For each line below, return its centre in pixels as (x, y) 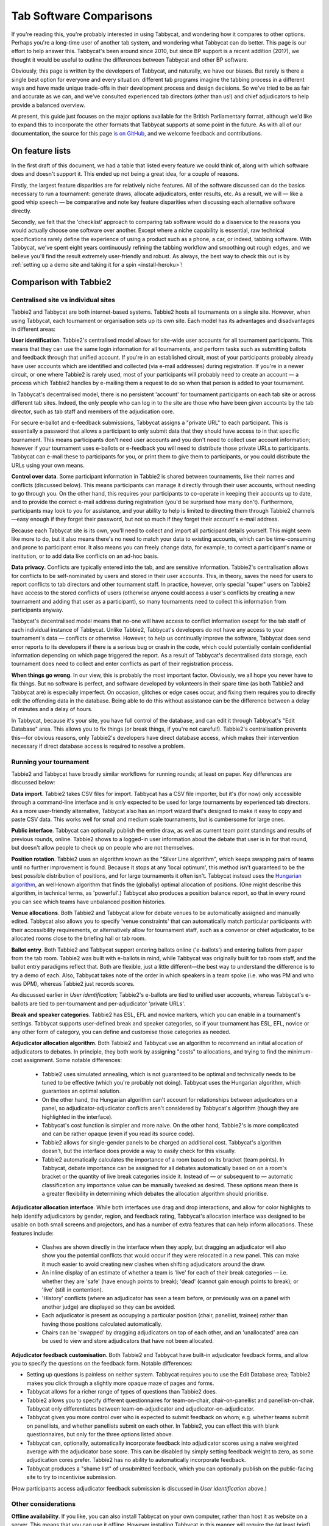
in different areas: (34, 329)
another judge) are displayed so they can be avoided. (109, 1307)
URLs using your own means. (48, 465)
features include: (33, 1233)
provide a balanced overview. (48, 105)
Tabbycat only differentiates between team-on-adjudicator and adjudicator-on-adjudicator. (141, 1409)
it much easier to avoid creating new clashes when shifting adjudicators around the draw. (154, 1264)
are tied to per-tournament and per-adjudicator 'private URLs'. (108, 1003)
